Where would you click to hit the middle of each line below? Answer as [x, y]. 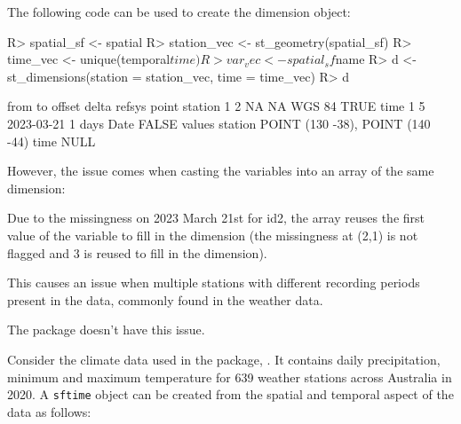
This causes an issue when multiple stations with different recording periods [214, 283]
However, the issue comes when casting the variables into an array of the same [221, 171]
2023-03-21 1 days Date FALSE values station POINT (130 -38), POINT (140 [219, 123]
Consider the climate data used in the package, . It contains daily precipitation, [224, 359]
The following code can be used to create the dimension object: [179, 12]
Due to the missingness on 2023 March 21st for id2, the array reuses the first [216, 218]
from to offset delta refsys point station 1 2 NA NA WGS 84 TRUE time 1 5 [216, 106]
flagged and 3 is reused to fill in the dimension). [137, 252]
